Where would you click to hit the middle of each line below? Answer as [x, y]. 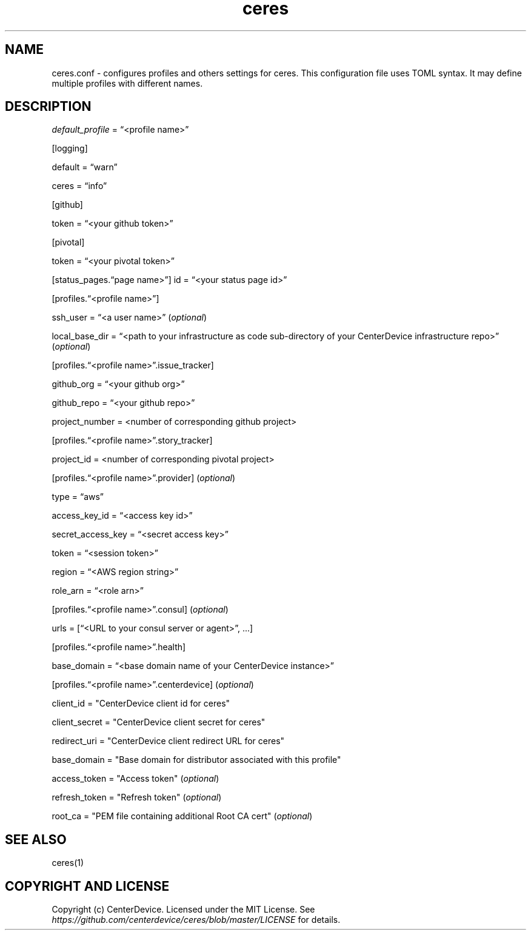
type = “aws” [78, 497]
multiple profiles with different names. [127, 83]
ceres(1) [68, 863]
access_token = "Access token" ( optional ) [135, 779]
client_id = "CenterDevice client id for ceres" [141, 704]
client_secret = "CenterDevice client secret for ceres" [159, 722]
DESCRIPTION [48, 107]
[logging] [70, 148]
